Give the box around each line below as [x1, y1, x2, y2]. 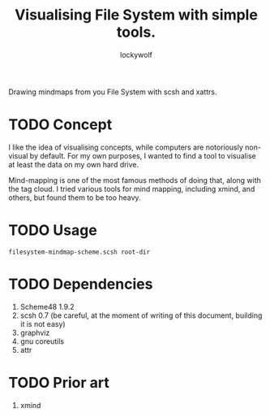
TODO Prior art [8, 373, 109, 392]
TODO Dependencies [8, 275, 153, 293]
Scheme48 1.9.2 [19, 302, 75, 311]
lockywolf [120, 50, 152, 59]
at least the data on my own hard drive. [8, 159, 139, 169]
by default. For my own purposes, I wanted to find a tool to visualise [29, 150, 257, 160]
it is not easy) [19, 319, 66, 328]
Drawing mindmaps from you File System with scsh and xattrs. [8, 87, 217, 97]
